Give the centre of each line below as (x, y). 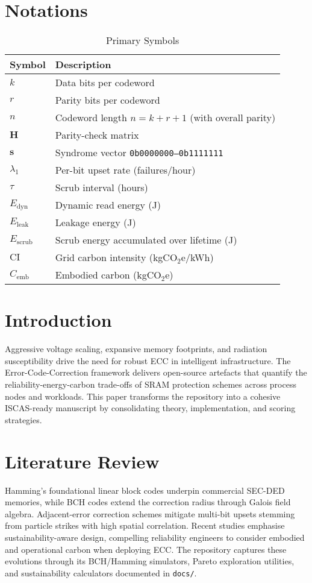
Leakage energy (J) (95, 222)
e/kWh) (197, 257)
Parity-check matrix (97, 135)
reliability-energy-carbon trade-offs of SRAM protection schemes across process (151, 384)
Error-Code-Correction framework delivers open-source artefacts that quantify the (156, 372)
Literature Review (82, 461)
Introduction (58, 320)
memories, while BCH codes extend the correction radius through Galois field (148, 502)
